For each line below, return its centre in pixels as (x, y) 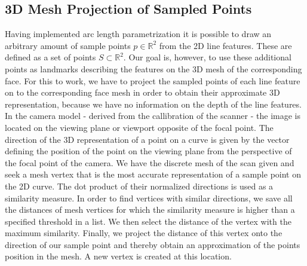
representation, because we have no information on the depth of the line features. (153, 104)
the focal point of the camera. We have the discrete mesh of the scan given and (150, 162)
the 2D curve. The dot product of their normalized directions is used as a (139, 186)
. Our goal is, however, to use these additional (207, 57)
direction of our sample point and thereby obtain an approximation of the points (153, 244)
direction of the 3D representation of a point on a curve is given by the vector (147, 139)
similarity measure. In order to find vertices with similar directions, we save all (149, 198)
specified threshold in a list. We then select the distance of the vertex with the (148, 221)
